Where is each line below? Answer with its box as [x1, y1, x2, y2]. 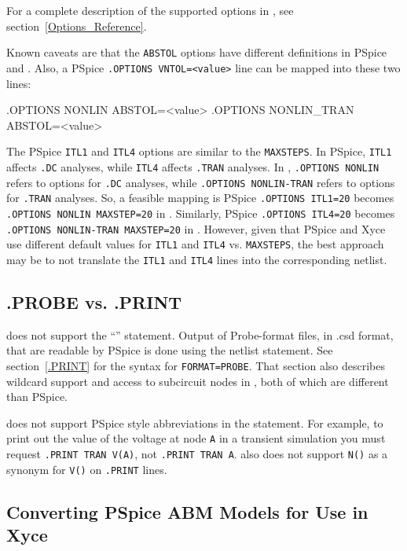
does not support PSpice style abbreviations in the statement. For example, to [6, 414, 383, 431]
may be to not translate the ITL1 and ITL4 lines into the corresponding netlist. [6, 251, 387, 267]
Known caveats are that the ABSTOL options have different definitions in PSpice [6, 44, 387, 61]
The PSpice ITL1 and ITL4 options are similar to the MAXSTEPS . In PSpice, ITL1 [6, 143, 392, 160]
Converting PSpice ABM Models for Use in [6, 499, 368, 523]
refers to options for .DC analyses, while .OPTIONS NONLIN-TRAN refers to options [6, 174, 395, 190]
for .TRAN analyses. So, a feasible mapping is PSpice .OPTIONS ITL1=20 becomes [6, 189, 394, 206]
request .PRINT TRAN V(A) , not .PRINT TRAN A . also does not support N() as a [6, 446, 388, 462]
